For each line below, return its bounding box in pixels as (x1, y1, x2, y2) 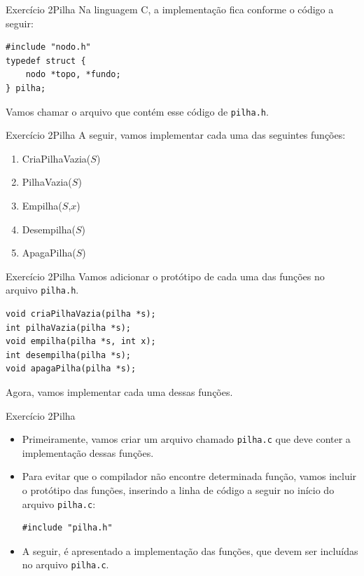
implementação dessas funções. (22, 445, 154, 460)
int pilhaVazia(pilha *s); (6, 322, 131, 333)
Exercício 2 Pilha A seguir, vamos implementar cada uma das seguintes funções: (6, 128, 346, 142)
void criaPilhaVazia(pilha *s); (6, 309, 156, 320)
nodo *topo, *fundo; (25, 69, 121, 80)
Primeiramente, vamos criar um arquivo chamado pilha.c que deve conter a (22, 432, 351, 446)
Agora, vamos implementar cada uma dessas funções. (6, 385, 233, 399)
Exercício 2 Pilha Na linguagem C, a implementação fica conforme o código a (6, 2, 334, 16)
